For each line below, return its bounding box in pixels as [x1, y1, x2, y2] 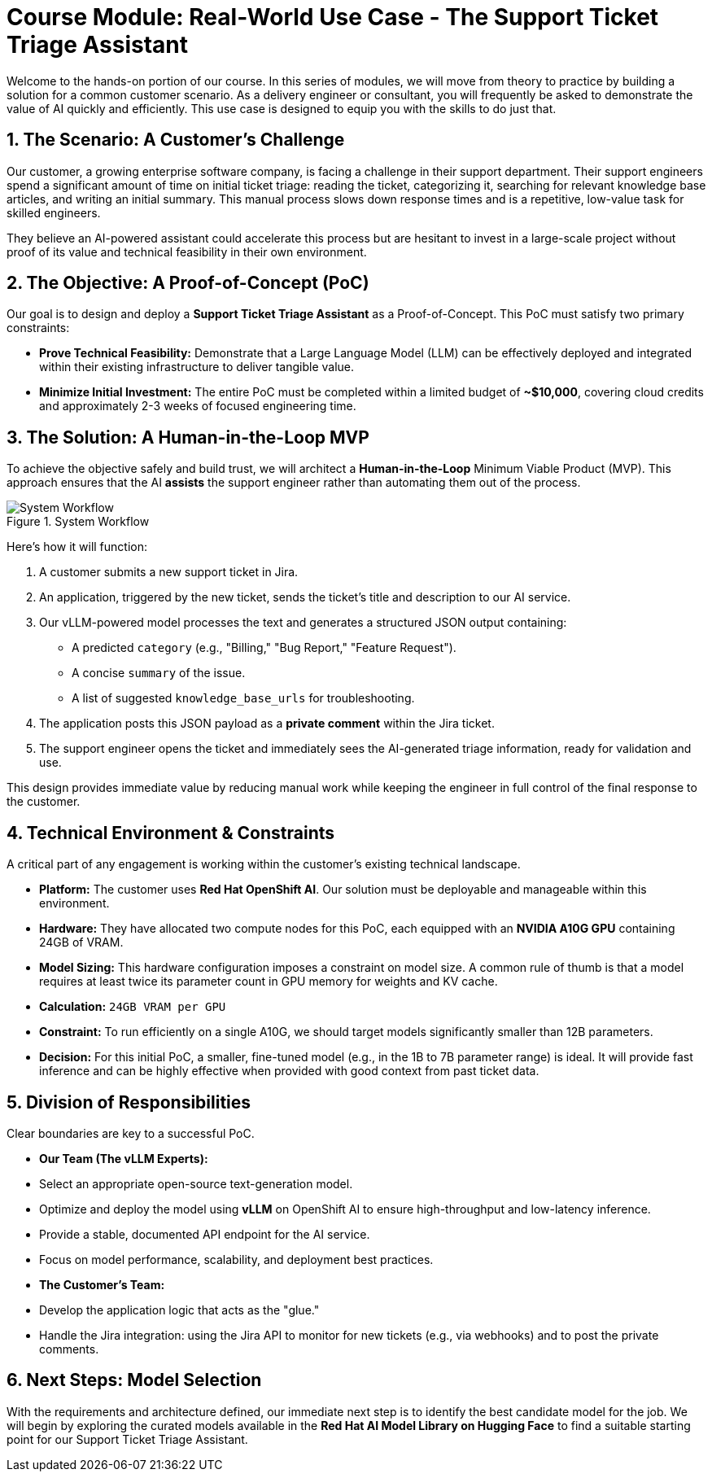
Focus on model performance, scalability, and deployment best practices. [39, 1252, 434, 1266]
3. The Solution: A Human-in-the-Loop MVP [7, 426, 369, 448]
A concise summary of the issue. [72, 666, 246, 680]
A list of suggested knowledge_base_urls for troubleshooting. [72, 691, 415, 706]
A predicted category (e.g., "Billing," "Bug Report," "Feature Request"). [72, 641, 456, 655]
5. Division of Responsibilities [7, 1091, 251, 1113]
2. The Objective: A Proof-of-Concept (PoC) [7, 273, 369, 294]
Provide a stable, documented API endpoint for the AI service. [39, 1227, 370, 1241]
